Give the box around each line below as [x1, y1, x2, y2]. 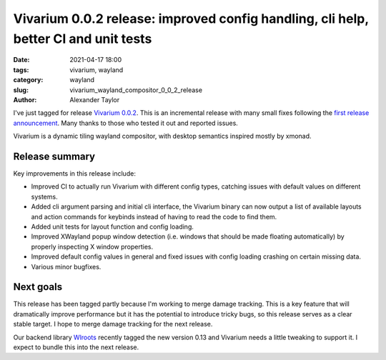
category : [13, 76, 44, 84]
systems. [31, 192, 58, 201]
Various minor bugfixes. [31, 262, 102, 271]
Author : [13, 95, 37, 104]
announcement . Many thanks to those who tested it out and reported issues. [13, 119, 239, 127]
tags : [13, 65, 29, 74]
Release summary [13, 150, 96, 162]
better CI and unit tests [13, 31, 152, 46]
